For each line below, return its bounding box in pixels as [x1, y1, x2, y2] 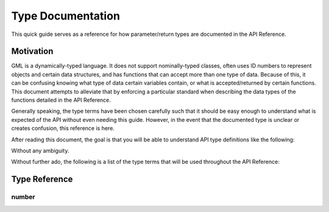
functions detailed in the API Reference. [11, 96, 111, 104]
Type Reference [11, 174, 73, 185]
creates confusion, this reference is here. [11, 125, 115, 132]
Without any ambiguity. [11, 147, 69, 154]
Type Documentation [11, 9, 120, 23]
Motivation [11, 46, 54, 57]
